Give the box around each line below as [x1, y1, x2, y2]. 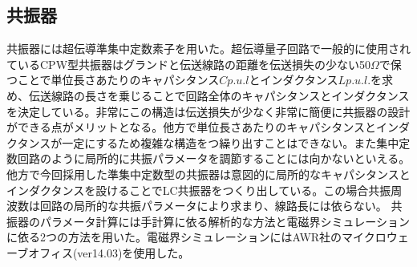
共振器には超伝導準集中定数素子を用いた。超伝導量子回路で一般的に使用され [6, 40, 411, 57]
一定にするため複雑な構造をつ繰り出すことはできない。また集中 [62, 134, 399, 151]
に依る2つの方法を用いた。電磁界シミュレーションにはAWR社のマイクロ [6, 229, 387, 245]
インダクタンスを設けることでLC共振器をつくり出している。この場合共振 [6, 181, 391, 198]
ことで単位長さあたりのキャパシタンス [17, 71, 220, 88]
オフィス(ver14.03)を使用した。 [28, 244, 190, 261]
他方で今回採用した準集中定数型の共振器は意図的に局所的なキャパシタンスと [6, 165, 411, 182]
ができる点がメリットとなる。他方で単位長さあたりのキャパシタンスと [6, 119, 377, 136]
